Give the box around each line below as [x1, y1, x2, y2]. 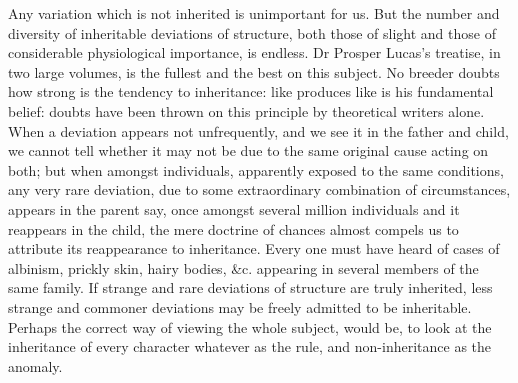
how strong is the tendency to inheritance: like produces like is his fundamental [8, 81, 494, 102]
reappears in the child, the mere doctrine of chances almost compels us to [8, 218, 459, 239]
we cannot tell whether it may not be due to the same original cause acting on [8, 140, 489, 161]
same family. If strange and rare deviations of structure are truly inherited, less [8, 277, 493, 298]
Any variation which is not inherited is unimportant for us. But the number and [8, 3, 500, 23]
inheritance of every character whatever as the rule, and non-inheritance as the [8, 336, 492, 357]
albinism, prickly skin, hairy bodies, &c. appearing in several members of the [8, 257, 479, 278]
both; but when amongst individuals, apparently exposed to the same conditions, [8, 159, 504, 180]
